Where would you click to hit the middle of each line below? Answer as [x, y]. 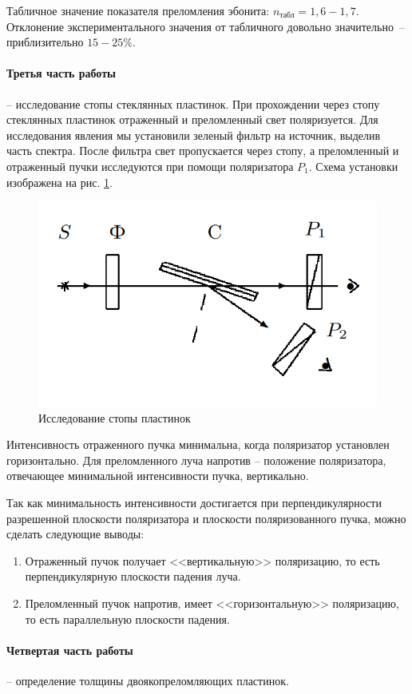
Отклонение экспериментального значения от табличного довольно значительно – [206, 26]
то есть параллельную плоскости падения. [127, 619]
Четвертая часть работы [70, 650]
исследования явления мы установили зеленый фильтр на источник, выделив [194, 135]
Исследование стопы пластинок [115, 417]
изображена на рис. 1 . [59, 182]
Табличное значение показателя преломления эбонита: [138, 10]
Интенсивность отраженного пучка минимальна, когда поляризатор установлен [198, 444]
